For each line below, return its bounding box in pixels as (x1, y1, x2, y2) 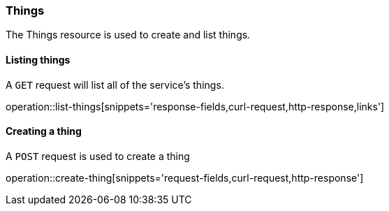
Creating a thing (6, 125, 82, 138)
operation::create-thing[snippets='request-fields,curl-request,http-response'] (6, 171, 364, 184)
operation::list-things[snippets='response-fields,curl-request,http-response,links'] (6, 100, 385, 112)
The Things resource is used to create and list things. (6, 29, 251, 41)
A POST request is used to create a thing (6, 150, 190, 162)
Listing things (6, 53, 71, 66)
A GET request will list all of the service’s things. (6, 78, 224, 91)
